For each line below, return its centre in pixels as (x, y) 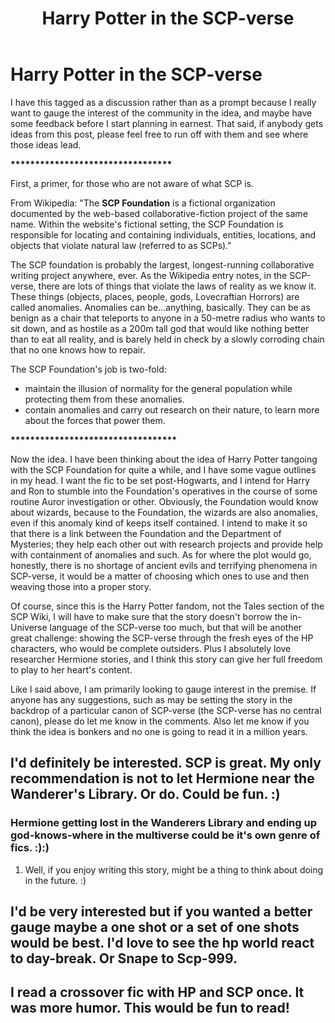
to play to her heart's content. (71, 669)
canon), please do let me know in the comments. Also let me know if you (160, 721)
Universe (29, 627)
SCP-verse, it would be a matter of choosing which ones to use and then (160, 576)
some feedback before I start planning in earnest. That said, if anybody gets (167, 123)
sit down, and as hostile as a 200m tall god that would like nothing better (160, 328)
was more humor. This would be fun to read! (150, 1008)
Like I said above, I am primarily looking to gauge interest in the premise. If (163, 689)
